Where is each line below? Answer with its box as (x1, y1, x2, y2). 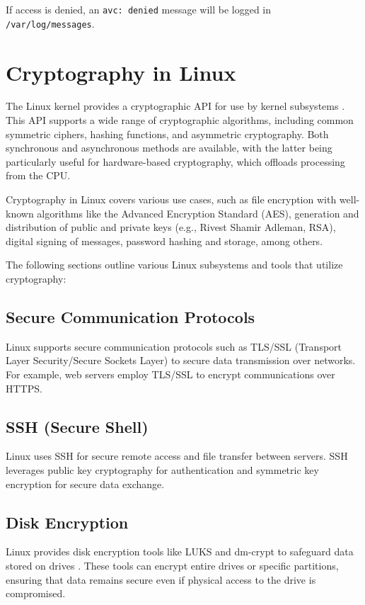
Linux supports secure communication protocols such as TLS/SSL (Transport (6, 339, 342, 354)
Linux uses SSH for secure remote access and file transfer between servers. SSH (6, 448, 348, 463)
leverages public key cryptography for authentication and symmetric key (6, 462, 319, 477)
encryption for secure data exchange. (6, 476, 165, 491)
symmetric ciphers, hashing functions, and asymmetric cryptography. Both (6, 126, 329, 141)
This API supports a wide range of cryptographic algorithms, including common (6, 113, 354, 128)
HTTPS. (6, 380, 42, 395)
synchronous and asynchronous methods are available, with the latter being (6, 140, 332, 155)
